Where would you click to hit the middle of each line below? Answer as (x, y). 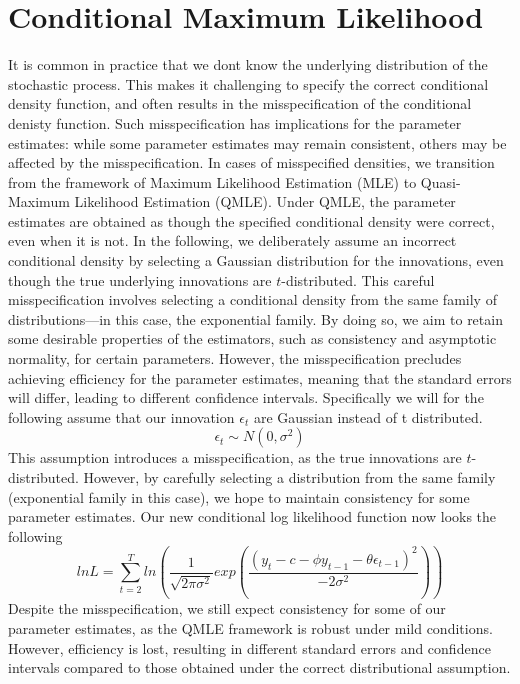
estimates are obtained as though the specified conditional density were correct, (251, 220)
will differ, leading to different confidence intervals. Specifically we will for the (246, 397)
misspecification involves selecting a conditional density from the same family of (252, 299)
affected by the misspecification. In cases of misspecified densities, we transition (251, 162)
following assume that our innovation (121, 416)
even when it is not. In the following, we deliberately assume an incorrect (232, 240)
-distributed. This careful (358, 279)
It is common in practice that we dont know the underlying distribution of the (248, 64)
